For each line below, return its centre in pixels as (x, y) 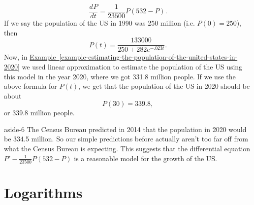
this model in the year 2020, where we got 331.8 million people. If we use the (120, 76)
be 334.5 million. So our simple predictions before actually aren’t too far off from (126, 139)
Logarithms (43, 192)
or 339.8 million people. (39, 113)
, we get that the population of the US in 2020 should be (164, 86)
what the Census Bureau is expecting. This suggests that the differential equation (127, 149)
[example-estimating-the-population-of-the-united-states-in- (148, 57)
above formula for (31, 86)
